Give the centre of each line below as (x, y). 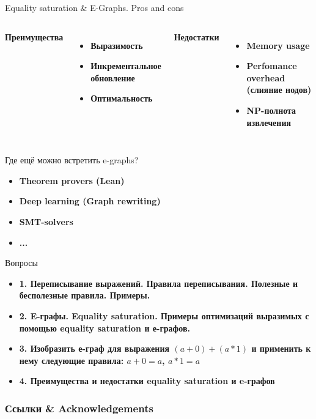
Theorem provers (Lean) (72, 180)
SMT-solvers (46, 221)
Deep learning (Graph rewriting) (90, 201)
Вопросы (21, 263)
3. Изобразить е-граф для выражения (94, 348)
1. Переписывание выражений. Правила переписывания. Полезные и (159, 283)
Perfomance (272, 66)
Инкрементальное (126, 66)
